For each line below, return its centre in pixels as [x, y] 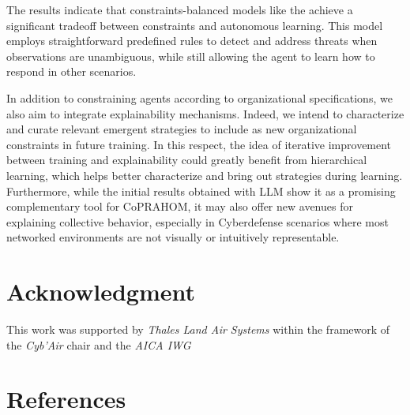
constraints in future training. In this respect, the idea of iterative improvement [199, 144]
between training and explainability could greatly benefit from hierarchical [187, 160]
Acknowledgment [101, 292]
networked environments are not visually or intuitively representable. [173, 237]
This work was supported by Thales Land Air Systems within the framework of [198, 329]
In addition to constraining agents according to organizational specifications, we [199, 97]
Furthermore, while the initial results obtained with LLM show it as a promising [201, 191]
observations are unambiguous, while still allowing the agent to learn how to [191, 56]
